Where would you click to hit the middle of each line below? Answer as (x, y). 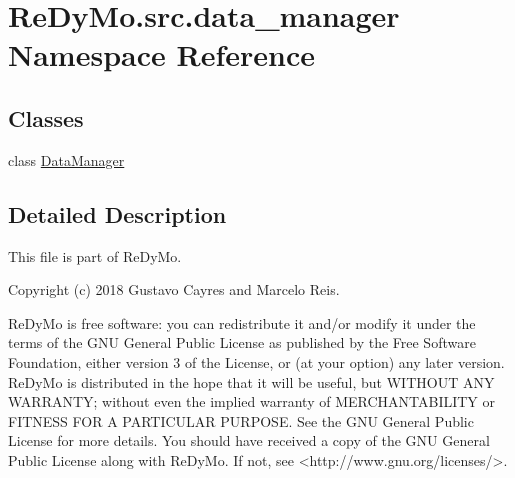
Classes (46, 117)
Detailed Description (117, 213)
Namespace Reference (161, 54)
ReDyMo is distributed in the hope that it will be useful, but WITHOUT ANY (251, 381)
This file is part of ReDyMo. (95, 255)
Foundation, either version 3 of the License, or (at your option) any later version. (256, 361)
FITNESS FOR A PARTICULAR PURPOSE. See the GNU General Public (241, 420)
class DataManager (66, 159)
